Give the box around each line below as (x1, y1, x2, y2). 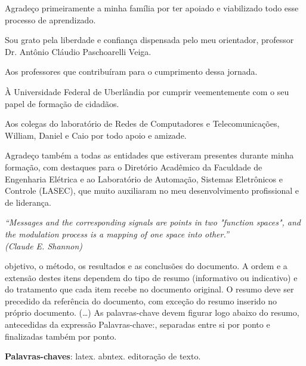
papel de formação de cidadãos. (5, 97, 119, 109)
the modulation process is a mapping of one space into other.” (5, 227, 229, 240)
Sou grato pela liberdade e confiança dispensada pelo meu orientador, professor (5, 33, 294, 46)
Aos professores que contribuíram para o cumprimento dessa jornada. (5, 65, 258, 78)
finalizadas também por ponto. (5, 330, 117, 342)
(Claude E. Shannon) (5, 239, 83, 252)
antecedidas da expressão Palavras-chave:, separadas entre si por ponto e (5, 318, 270, 331)
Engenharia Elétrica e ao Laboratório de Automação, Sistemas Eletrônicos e (5, 172, 283, 185)
